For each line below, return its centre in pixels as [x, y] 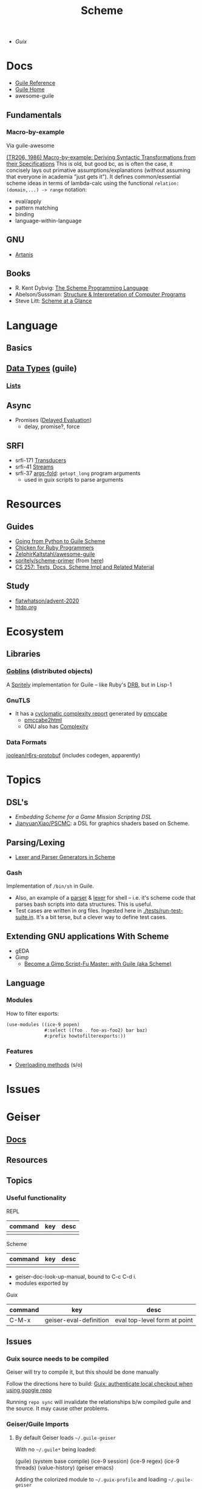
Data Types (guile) [42, 368]
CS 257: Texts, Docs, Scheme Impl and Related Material [85, 567]
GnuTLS [18, 700]
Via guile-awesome [30, 145]
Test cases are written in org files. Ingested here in [78, 911]
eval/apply [28, 201]
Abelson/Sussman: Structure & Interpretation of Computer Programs [100, 295]
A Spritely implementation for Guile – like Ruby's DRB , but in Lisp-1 [89, 685]
